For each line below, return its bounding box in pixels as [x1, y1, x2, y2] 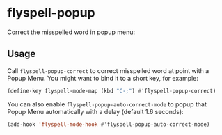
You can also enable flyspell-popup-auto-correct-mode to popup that [7, 100, 207, 109]
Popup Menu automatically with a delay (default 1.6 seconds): [7, 107, 184, 116]
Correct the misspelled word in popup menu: [7, 28, 136, 36]
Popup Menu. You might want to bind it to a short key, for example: [7, 74, 198, 82]
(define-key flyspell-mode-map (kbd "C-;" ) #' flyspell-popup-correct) [7, 87, 216, 95]
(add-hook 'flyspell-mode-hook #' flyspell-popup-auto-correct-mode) [7, 120, 210, 128]
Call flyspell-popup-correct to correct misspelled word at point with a [7, 66, 209, 74]
